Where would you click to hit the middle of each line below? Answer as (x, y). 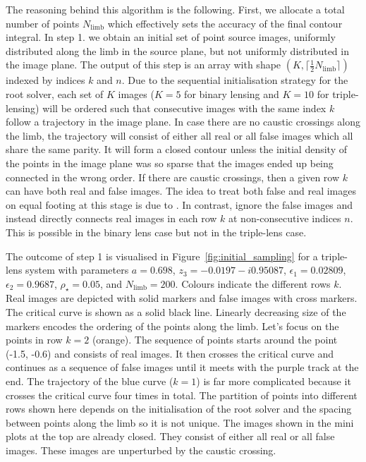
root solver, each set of (55, 93)
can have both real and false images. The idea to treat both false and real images (181, 191)
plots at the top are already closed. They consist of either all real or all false (170, 436)
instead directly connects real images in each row (111, 218)
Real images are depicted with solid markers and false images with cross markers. (182, 298)
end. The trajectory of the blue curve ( (90, 381)
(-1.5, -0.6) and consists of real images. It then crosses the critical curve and (170, 353)
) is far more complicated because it (274, 381)
